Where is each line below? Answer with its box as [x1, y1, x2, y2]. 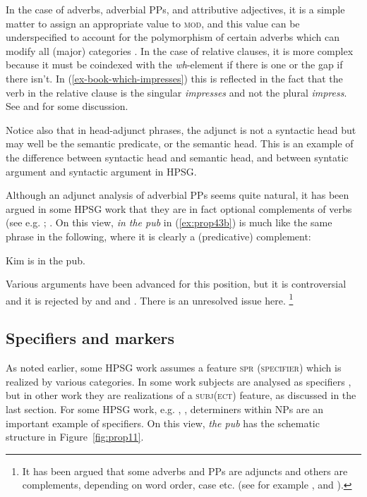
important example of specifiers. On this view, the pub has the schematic [6, 415, 320, 430]
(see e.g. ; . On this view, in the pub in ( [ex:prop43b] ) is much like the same [6, 215, 332, 230]
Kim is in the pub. [6, 252, 85, 267]
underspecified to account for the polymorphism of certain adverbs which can [6, 30, 339, 44]
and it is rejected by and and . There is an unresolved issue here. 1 [6, 290, 294, 307]
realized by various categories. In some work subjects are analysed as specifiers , [6, 374, 351, 388]
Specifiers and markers [6, 327, 175, 349]
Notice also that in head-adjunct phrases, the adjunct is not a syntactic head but [6, 122, 356, 137]
